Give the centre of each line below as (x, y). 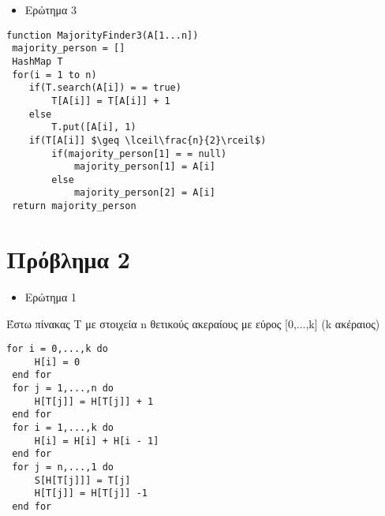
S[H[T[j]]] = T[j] (82, 480)
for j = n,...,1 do (63, 467)
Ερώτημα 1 (50, 296)
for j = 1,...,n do (63, 389)
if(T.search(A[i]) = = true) (105, 88)
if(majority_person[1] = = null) (139, 153)
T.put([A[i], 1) (94, 127)
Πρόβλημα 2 (68, 258)
